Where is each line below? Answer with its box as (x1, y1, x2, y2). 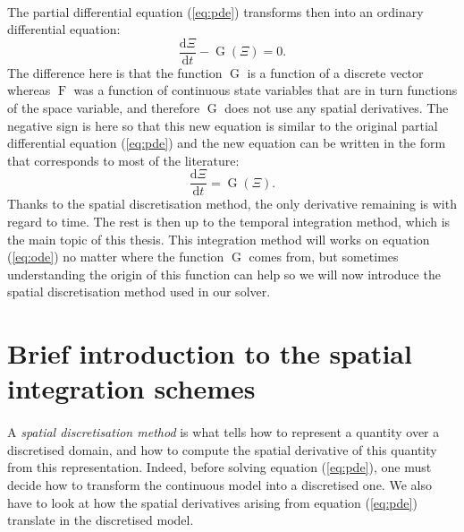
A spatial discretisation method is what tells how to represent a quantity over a (7, 423, 440, 442)
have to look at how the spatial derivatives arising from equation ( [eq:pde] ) (7, 493, 418, 511)
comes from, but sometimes (249, 247, 399, 266)
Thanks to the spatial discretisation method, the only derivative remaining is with (7, 194, 457, 213)
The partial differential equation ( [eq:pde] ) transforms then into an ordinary (7, 2, 424, 21)
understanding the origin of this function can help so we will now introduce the (7, 264, 441, 283)
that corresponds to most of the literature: (7, 150, 240, 169)
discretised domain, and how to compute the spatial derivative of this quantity (7, 440, 437, 459)
